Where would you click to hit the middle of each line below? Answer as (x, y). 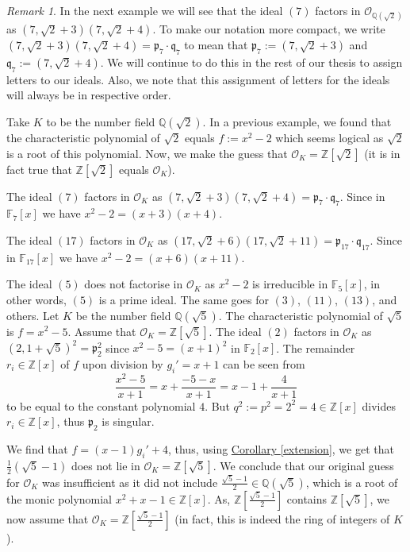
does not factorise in (134, 284)
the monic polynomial (59, 498)
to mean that (216, 45)
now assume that (48, 518)
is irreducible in (290, 284)
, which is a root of (352, 482)
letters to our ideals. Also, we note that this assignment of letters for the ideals (198, 79)
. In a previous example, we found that (297, 121)
